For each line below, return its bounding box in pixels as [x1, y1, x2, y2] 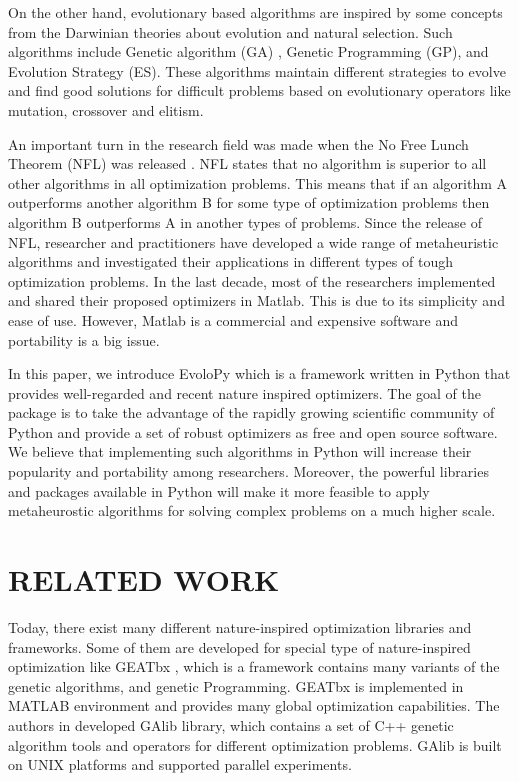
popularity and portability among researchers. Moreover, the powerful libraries [8, 461, 489, 482]
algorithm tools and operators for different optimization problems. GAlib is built [8, 734, 502, 755]
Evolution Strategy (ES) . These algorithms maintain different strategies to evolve [8, 60, 506, 81]
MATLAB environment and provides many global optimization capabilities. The [8, 695, 500, 716]
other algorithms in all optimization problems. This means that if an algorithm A [8, 172, 508, 193]
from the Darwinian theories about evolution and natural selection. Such [8, 21, 453, 42]
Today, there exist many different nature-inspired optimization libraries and [8, 616, 472, 637]
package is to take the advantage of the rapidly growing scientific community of [8, 402, 495, 423]
